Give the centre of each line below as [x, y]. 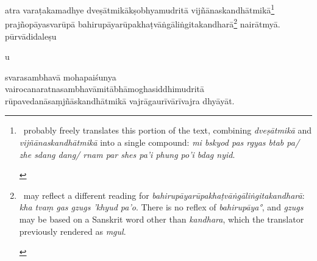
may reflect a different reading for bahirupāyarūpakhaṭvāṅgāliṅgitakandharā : [164, 195]
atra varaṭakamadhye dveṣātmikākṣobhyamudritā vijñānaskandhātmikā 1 [140, 9]
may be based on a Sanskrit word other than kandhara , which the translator [162, 219]
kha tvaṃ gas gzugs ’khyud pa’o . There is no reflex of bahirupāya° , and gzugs [161, 207]
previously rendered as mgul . [73, 231]
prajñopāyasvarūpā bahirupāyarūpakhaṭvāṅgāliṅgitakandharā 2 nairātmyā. [143, 23]
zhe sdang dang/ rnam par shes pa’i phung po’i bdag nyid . [127, 154]
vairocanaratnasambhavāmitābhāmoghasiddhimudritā [105, 89]
